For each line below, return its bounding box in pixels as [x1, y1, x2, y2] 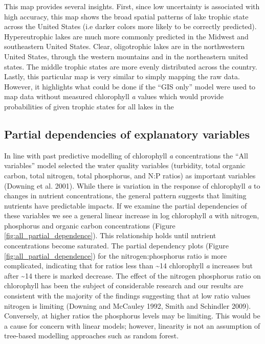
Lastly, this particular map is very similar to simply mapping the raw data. [4, 71, 240, 82]
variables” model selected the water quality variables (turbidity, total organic [4, 160, 246, 171]
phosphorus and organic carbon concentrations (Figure [4, 220, 175, 231]
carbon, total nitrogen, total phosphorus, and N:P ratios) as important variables [4, 170, 256, 180]
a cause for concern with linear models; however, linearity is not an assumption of [4, 320, 260, 331]
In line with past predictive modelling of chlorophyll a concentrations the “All [4, 150, 248, 160]
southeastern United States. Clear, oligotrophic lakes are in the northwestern [4, 41, 245, 52]
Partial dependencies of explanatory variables [4, 126, 250, 142]
